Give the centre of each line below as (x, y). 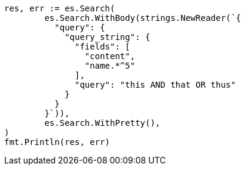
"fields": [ (102, 47)
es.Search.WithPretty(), (102, 123)
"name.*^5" (110, 66)
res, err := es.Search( (60, 8)
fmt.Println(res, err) (57, 142)
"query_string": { (108, 37)
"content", (110, 56)
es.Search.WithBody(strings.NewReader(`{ (143, 18)
